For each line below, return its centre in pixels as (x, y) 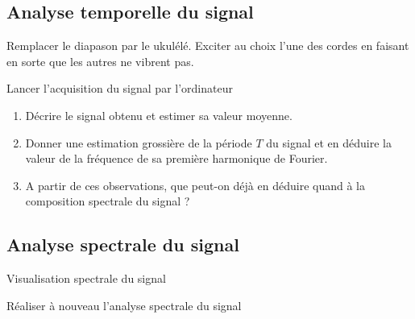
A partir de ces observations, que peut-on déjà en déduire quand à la (195, 185)
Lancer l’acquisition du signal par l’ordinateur (120, 88)
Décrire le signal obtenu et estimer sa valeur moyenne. (159, 115)
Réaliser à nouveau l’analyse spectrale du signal (124, 305)
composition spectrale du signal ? (108, 201)
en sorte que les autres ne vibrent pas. (100, 61)
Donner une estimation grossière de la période (139, 142)
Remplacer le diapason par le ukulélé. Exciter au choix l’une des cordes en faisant (208, 46)
